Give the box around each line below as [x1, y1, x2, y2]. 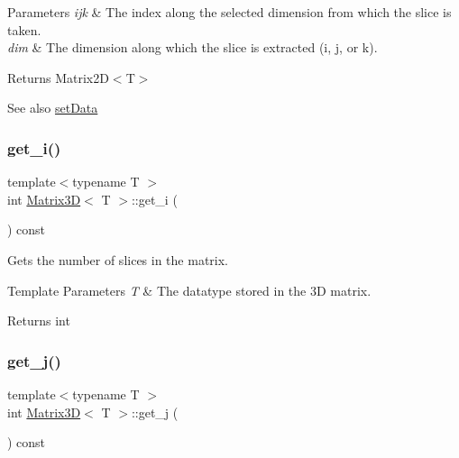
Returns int [7, 311, 70, 330]
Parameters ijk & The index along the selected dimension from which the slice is [7, 3, 452, 21]
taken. [7, 20, 41, 39]
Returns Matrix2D [7, 68, 109, 87]
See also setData [7, 98, 98, 117]
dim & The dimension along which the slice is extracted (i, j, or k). [7, 38, 378, 57]
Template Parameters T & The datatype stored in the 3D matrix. [7, 280, 372, 299]
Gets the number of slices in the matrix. [7, 250, 228, 269]
